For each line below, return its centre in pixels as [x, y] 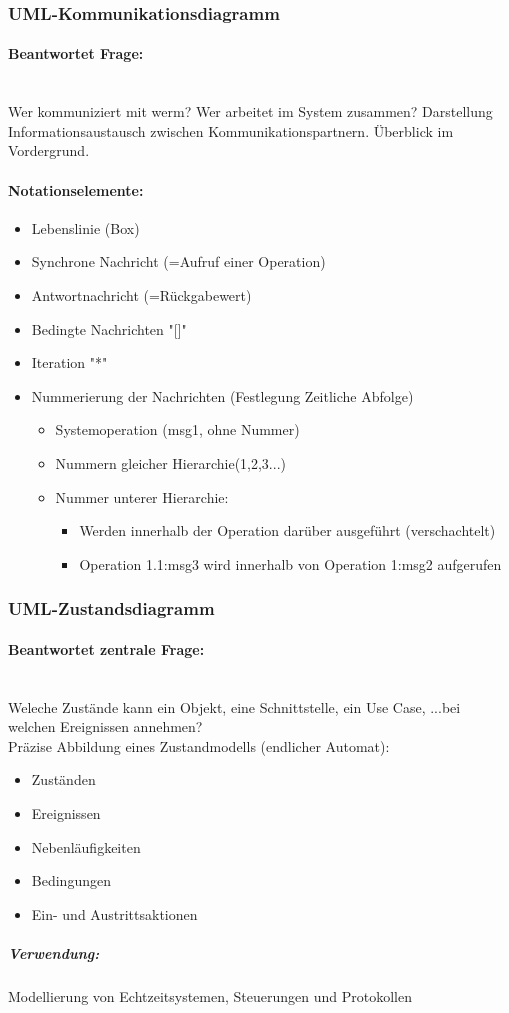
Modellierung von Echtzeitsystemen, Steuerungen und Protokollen [210, 995]
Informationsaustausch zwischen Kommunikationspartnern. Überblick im [231, 130]
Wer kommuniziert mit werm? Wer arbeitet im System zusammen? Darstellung [250, 111]
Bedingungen [71, 880]
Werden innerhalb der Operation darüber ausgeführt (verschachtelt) [287, 530]
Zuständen [63, 779]
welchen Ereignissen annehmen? [105, 726]
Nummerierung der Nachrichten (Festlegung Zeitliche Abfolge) [222, 395]
